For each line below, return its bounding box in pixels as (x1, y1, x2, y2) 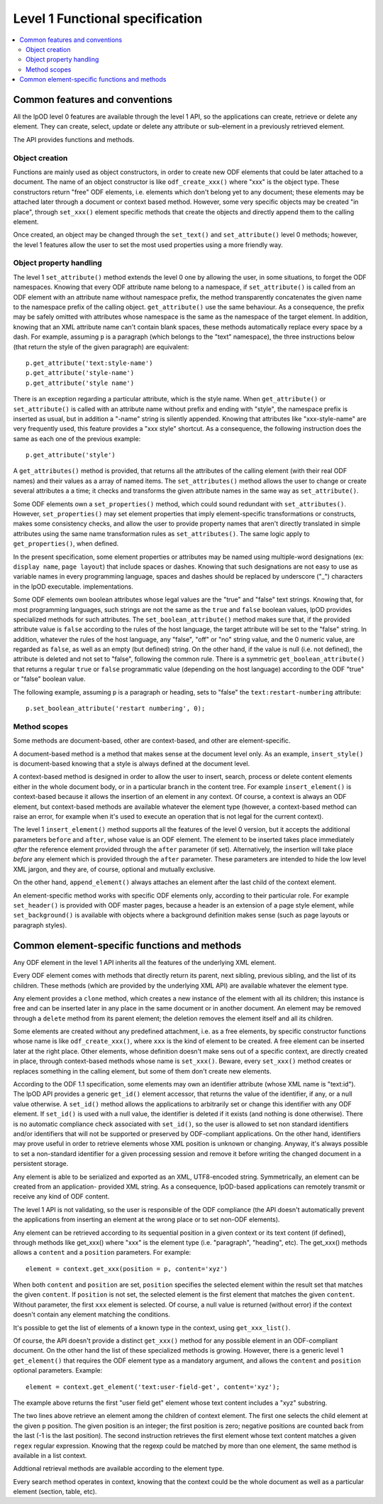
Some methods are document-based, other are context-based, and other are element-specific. (13, 736, 291, 745)
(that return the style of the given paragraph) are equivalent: (13, 342, 189, 351)
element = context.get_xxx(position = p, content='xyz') (26, 1265, 228, 1273)
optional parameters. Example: (13, 1366, 103, 1375)
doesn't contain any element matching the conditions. (13, 1310, 170, 1319)
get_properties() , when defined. (13, 540, 119, 548)
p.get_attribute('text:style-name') (26, 359, 153, 367)
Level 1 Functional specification (13, 11, 203, 26)
